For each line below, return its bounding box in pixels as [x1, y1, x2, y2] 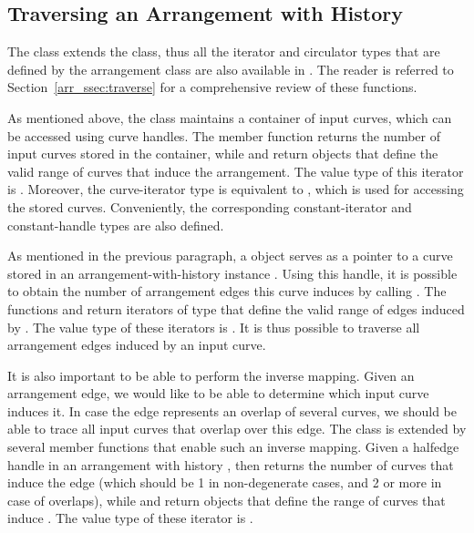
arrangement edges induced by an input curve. [7, 335, 266, 354]
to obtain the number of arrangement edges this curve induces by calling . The [7, 282, 447, 301]
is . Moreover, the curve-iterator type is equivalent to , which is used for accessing [7, 179, 464, 199]
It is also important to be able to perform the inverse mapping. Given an [7, 365, 415, 384]
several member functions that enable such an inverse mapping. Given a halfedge [7, 437, 459, 456]
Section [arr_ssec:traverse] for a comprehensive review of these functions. [7, 77, 417, 97]
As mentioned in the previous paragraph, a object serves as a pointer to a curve [7, 246, 453, 265]
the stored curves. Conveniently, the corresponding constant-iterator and [7, 197, 412, 216]
